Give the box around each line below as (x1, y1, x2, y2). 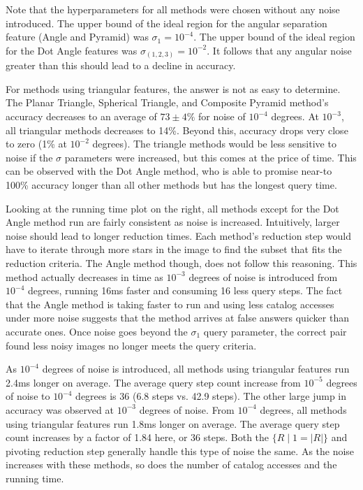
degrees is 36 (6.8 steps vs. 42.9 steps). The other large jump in (75, 389, 347, 403)
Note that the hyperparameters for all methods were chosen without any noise (6, 2, 340, 16)
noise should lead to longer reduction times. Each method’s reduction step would (6, 228, 351, 243)
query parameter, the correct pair (203, 324, 347, 338)
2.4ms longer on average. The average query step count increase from (6, 375, 301, 389)
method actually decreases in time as (6, 269, 163, 284)
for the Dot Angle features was (6, 43, 138, 57)
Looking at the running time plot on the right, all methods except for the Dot (6, 201, 339, 215)
